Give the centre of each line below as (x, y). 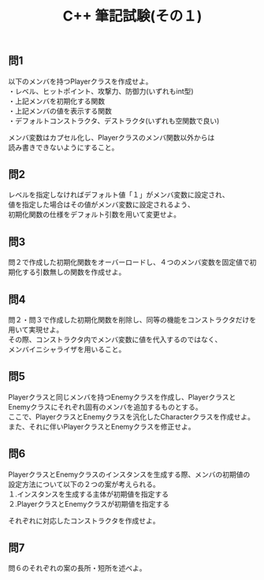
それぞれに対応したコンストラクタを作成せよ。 (84, 520)
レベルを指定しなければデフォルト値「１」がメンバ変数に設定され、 (119, 195)
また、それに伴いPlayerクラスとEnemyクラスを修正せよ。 (102, 426)
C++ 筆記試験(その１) (132, 16)
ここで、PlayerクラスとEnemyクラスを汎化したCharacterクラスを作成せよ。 (131, 416)
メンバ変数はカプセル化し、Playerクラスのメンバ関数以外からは (112, 137)
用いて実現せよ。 (36, 330)
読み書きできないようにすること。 (63, 147)
